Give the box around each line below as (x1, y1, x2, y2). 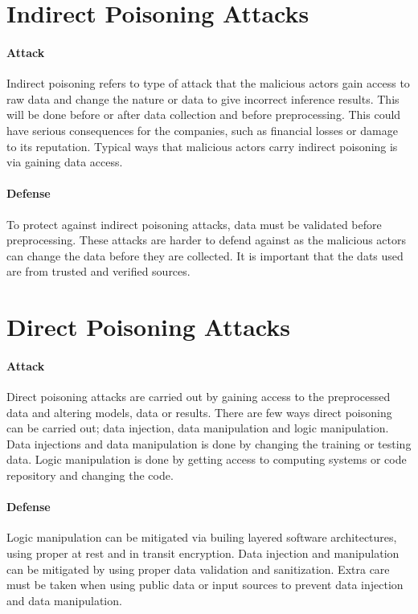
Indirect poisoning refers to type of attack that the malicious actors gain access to (6, 75, 410, 92)
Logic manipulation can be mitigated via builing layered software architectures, (6, 529, 397, 546)
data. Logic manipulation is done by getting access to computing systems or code (6, 451, 407, 468)
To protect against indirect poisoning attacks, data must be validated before (6, 215, 382, 232)
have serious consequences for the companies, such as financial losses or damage (6, 121, 398, 138)
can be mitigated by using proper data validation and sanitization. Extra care (6, 560, 390, 577)
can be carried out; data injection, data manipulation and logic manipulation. (6, 420, 389, 436)
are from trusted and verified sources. (6, 263, 191, 280)
